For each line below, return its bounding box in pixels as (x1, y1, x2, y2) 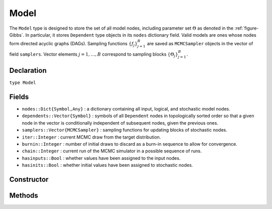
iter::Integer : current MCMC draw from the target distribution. (22, 134, 161, 140)
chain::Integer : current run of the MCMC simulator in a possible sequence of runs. (22, 148, 202, 154)
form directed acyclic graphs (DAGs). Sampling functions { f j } (9, 41, 138, 48)
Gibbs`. (9, 32, 25, 38)
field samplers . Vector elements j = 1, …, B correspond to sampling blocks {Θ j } (9, 51, 178, 58)
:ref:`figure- (234, 25, 259, 31)
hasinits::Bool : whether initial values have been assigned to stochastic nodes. (22, 162, 193, 168)
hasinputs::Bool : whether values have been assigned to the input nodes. (22, 155, 181, 161)
